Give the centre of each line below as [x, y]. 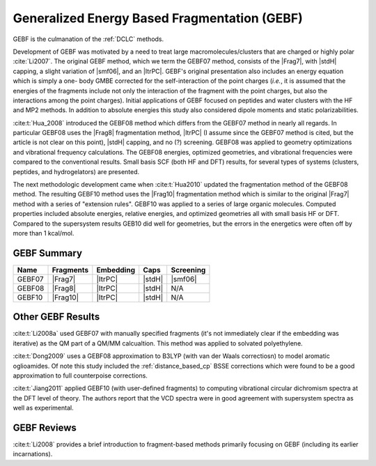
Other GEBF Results [56, 317]
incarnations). [33, 454]
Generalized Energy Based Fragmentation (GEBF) [158, 18]
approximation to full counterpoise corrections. [80, 375]
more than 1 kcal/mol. [44, 233]
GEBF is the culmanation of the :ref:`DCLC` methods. [88, 39]
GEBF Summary [48, 253]
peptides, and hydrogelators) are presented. [76, 171]
